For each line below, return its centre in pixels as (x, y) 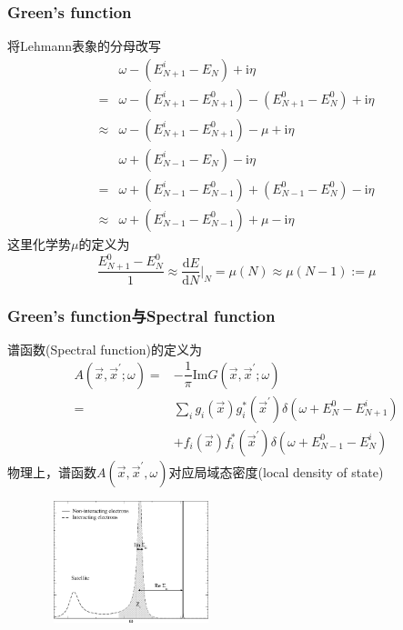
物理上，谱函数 (52, 471)
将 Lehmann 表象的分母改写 (84, 46)
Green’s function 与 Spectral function (141, 315)
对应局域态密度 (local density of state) (276, 471)
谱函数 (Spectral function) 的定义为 (105, 349)
